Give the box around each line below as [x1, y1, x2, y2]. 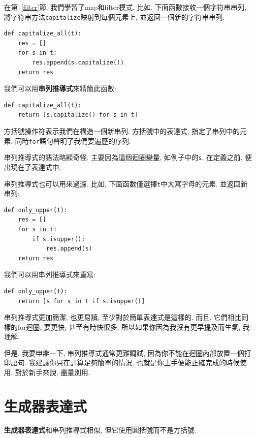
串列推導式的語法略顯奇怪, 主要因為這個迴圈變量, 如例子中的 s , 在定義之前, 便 [4, 152, 252, 162]
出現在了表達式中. [4, 161, 61, 172]
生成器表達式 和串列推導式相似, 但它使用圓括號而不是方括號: [4, 424, 196, 435]
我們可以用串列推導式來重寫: [4, 269, 96, 280]
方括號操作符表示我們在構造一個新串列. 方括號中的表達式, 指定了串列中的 [4, 126, 240, 136]
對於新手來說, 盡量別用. [15, 367, 90, 377]
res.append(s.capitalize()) [32, 59, 124, 66]
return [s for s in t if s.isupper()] [18, 297, 145, 305]
